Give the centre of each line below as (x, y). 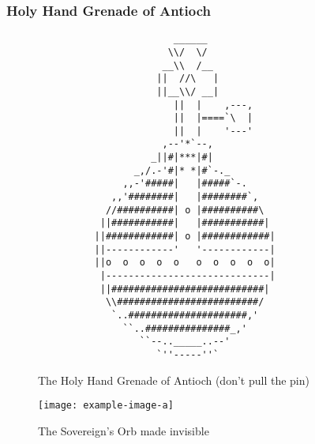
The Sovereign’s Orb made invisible (124, 430)
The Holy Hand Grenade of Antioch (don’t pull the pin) (174, 380)
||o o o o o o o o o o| (185, 263)
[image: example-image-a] (106, 406)
